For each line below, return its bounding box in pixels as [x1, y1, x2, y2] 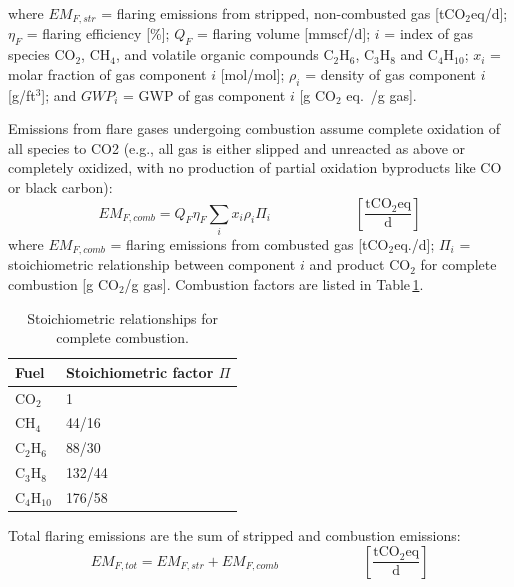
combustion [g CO [8, 273, 119, 294]
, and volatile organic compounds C [115, 44, 334, 65]
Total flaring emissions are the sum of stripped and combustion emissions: [8, 525, 461, 546]
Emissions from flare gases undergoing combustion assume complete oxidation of [8, 118, 501, 139]
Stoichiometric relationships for [27, 307, 219, 328]
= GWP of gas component [123, 84, 286, 105]
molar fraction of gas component [8, 63, 207, 84]
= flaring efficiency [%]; [26, 23, 170, 44]
